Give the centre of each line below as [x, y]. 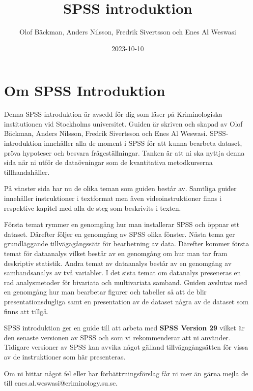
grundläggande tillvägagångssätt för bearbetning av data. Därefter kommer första [126, 244]
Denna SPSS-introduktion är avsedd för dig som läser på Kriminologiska [113, 114]
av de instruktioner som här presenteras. [65, 356]
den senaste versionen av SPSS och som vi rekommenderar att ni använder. [117, 337]
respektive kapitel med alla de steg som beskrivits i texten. [93, 208]
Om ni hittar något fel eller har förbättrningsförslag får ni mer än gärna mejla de [126, 373]
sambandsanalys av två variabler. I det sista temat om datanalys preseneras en [123, 273]
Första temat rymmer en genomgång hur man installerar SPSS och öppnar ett [122, 224]
